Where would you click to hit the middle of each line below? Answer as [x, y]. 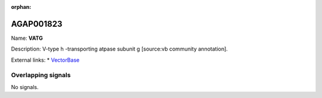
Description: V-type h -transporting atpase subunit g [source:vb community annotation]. [119, 49]
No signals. [25, 87]
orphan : [21, 7]
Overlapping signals [41, 75]
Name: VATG [27, 38]
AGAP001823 [37, 24]
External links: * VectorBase [45, 60]
